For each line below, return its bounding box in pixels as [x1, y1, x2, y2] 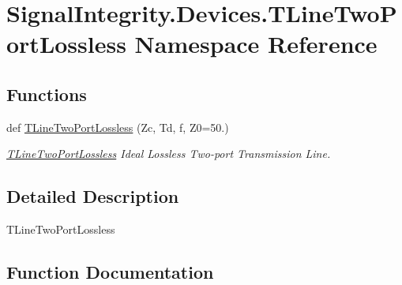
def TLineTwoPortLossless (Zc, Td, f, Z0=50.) [6, 118, 229, 135]
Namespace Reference [134, 28, 378, 60]
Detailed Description [6, 184, 179, 208]
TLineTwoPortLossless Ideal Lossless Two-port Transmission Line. [6, 145, 331, 162]
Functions [6, 81, 87, 106]
